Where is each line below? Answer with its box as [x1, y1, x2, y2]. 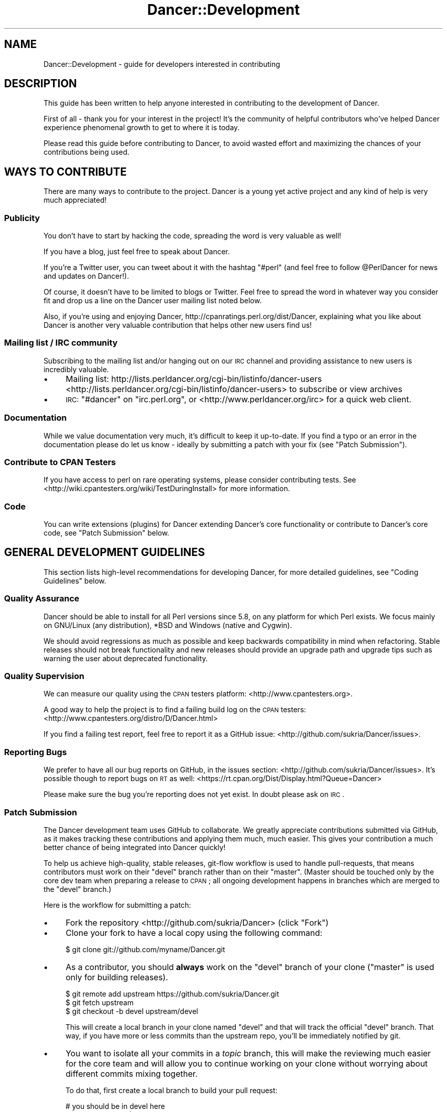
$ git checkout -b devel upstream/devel [65, 1006, 198, 1016]
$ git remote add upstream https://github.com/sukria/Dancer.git [65, 989, 279, 998]
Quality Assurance [4, 593, 80, 604]
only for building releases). [65, 972, 168, 982]
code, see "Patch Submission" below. [43, 528, 169, 538]
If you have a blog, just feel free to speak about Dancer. [43, 247, 230, 256]
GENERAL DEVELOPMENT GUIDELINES [4, 546, 205, 559]
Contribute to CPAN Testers [4, 456, 116, 467]
